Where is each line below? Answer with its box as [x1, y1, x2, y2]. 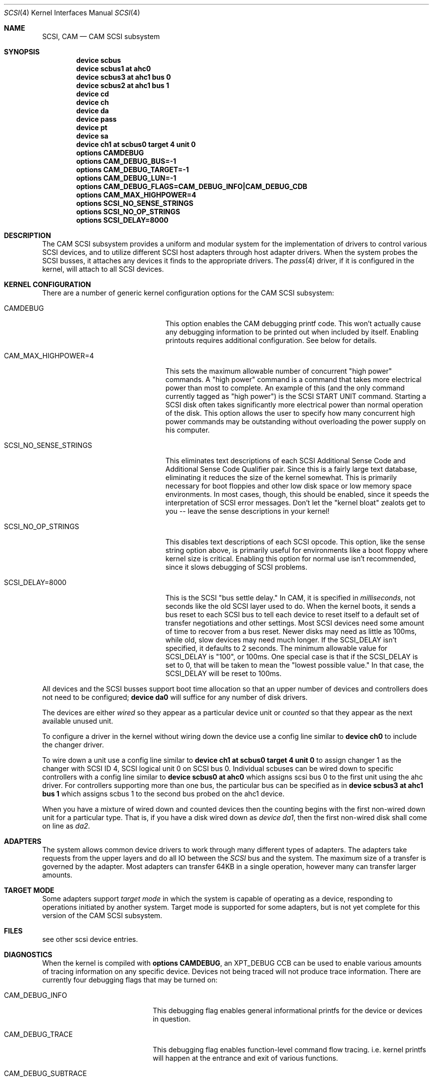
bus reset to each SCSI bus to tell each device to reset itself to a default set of [165, 610, 419, 619]
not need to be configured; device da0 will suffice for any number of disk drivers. [42, 693, 308, 701]
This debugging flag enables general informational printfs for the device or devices [153, 1006, 423, 1015]
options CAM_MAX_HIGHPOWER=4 [76, 191, 196, 199]
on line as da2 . [42, 822, 90, 830]
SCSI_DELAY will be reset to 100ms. [165, 669, 282, 678]
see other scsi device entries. [42, 935, 138, 943]
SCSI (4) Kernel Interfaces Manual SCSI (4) [4, 8, 140, 17]
